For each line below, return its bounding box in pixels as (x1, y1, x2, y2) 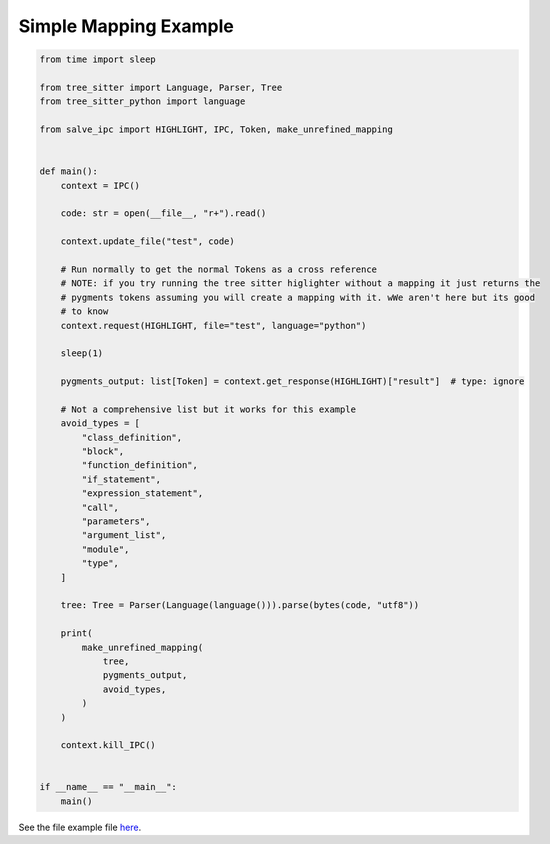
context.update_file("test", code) (60, 236, 235, 247)
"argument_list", (81, 530, 167, 541)
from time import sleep (39, 54, 157, 65)
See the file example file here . (18, 821, 142, 833)
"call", (81, 501, 120, 513)
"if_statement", (81, 473, 162, 485)
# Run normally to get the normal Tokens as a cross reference (60, 264, 378, 275)
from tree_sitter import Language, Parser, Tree (39, 81, 283, 93)
